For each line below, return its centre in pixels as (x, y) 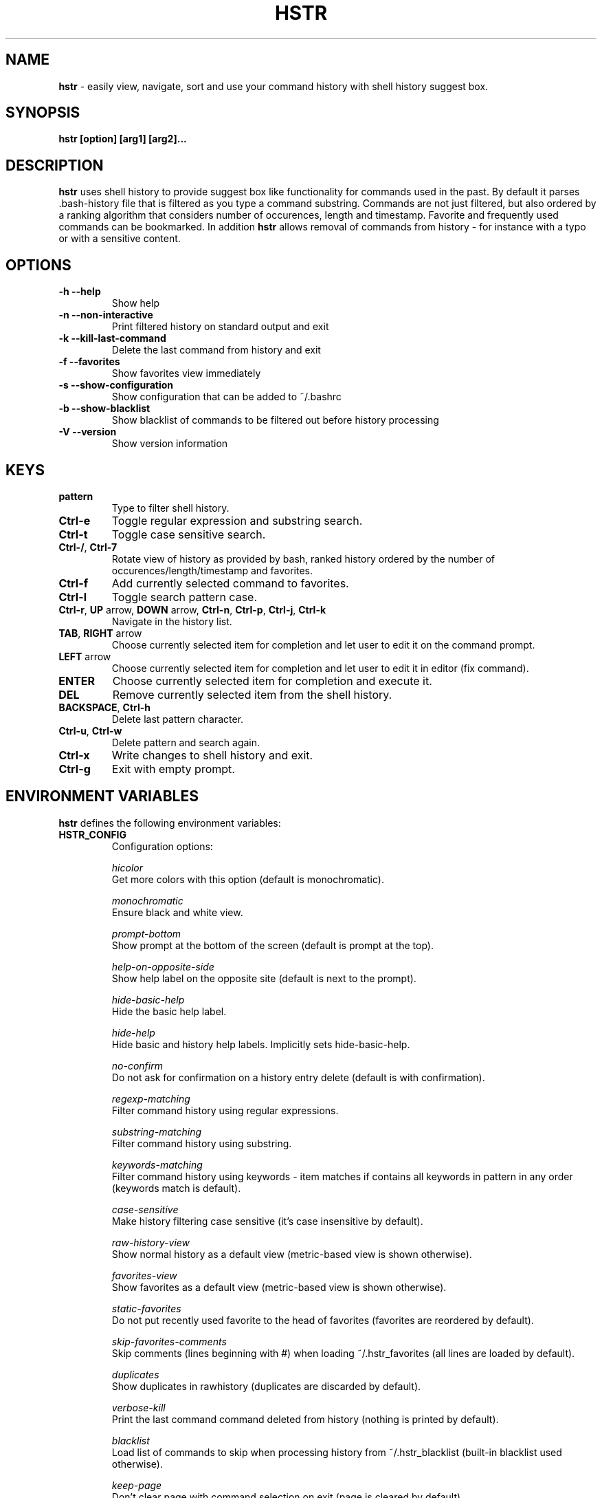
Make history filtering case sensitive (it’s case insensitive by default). (267, 1221)
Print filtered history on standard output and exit (220, 327)
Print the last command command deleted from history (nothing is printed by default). (305, 1419)
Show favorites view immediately (186, 373)
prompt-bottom (146, 933)
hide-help (133, 1032)
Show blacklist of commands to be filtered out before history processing (275, 420)
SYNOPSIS (43, 113)
